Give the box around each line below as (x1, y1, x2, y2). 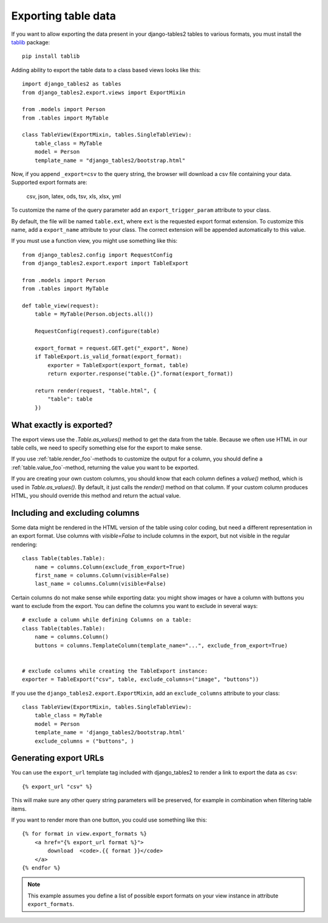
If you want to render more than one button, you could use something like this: (11, 816, 208, 823)
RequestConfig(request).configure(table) (34, 328, 160, 335)
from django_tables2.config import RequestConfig (22, 251, 173, 258)
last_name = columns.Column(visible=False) (34, 580, 166, 587)
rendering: (11, 541, 38, 548)
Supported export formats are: (11, 179, 87, 186)
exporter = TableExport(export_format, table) (47, 362, 189, 368)
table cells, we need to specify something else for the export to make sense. (11, 444, 203, 451)
